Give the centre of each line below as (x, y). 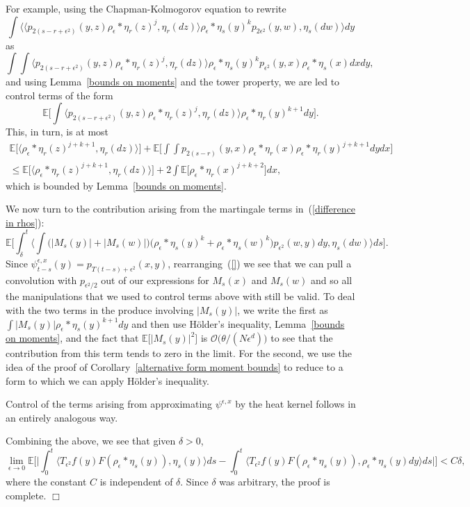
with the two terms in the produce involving (100, 310)
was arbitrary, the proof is (275, 482)
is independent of (136, 482)
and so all (332, 280)
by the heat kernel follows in (295, 404)
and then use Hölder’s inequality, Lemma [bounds (238, 323)
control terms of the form (59, 95)
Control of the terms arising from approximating (109, 404)
